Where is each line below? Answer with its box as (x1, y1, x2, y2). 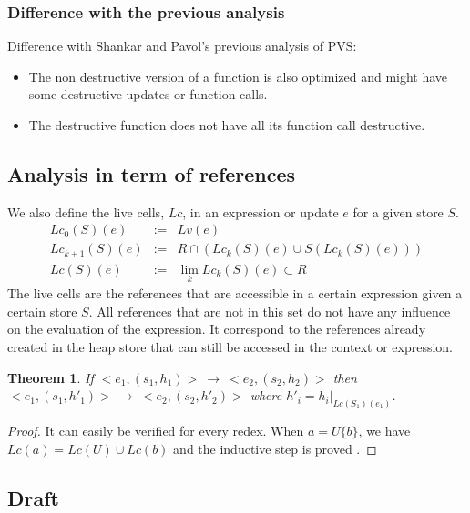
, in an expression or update (182, 202, 339, 221)
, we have (358, 420, 411, 439)
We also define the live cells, (7, 202, 165, 221)
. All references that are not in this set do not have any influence (88, 301, 451, 320)
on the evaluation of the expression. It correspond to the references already (7, 319, 426, 338)
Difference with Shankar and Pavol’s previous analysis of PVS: (7, 36, 357, 55)
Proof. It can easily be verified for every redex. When (7, 420, 304, 439)
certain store (7, 301, 77, 320)
